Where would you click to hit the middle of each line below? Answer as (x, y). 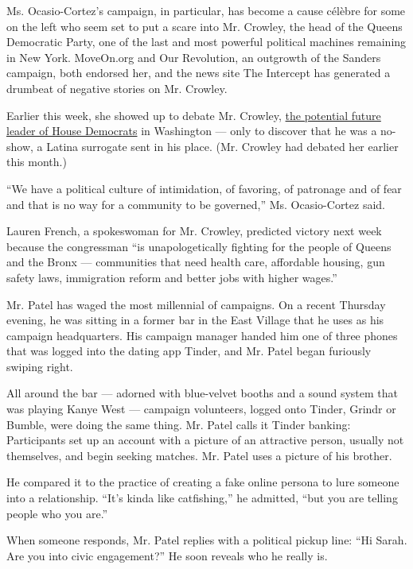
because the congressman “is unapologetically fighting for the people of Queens (199, 246)
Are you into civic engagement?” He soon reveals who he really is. (167, 555)
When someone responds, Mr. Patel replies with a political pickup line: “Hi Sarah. (207, 540)
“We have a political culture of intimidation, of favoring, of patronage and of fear (204, 188)
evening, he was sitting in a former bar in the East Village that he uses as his (195, 320)
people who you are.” (57, 513)
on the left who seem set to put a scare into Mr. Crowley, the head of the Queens (205, 26)
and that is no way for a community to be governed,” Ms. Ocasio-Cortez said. (196, 204)
